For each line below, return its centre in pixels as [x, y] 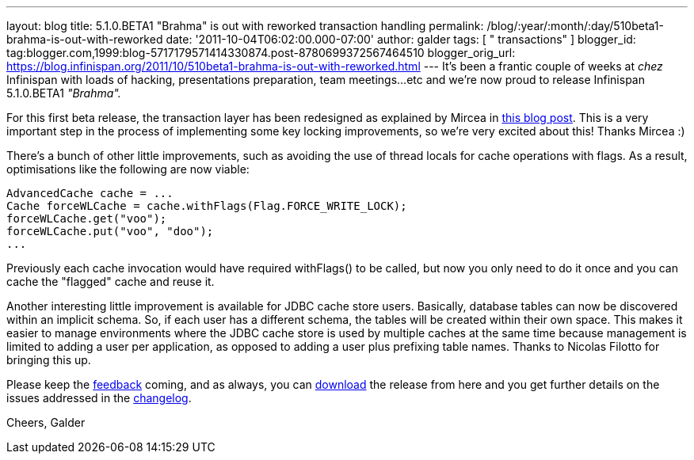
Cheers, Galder [46, 422]
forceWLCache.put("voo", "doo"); [110, 231]
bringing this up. [49, 360]
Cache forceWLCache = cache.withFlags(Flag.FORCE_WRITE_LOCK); [207, 206]
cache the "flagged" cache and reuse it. [111, 281]
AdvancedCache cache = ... [90, 193]
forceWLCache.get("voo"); [87, 219]
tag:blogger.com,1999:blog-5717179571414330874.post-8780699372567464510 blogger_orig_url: [261, 53]
